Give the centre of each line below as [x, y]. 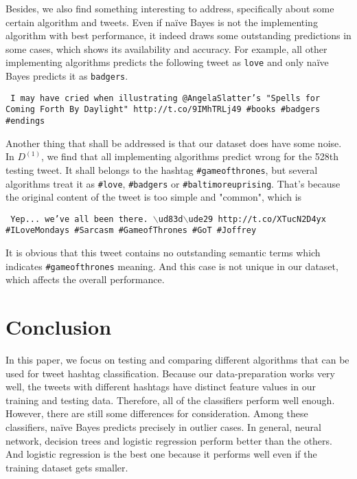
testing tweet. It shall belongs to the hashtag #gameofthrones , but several [162, 169]
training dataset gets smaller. [67, 467]
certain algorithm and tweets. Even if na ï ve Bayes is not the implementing [162, 22]
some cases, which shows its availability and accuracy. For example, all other [166, 48]
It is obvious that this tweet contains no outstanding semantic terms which [163, 253]
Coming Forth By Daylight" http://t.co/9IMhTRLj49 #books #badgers [163, 110]
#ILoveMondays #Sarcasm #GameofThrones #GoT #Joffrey [131, 231]
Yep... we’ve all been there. [79, 219]
